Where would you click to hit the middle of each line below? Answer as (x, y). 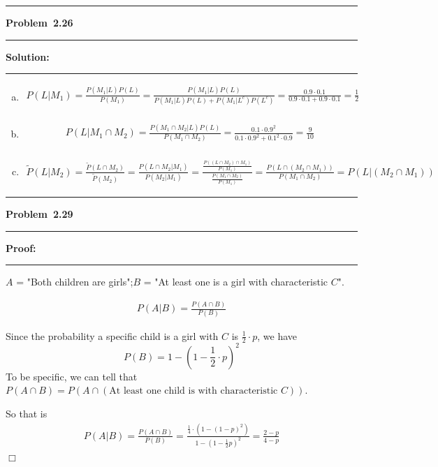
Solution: (28, 56)
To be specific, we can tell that (72, 376)
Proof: (21, 247)
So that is (27, 414)
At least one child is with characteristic (194, 391)
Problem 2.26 (39, 22)
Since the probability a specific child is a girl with (112, 335)
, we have (277, 335)
